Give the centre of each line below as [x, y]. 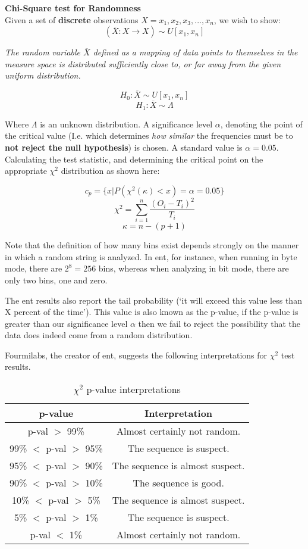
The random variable [43, 52]
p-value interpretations [133, 389]
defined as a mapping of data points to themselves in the [195, 52]
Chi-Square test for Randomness [73, 8]
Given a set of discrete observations [72, 19]
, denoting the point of [261, 124]
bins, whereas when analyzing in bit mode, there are [194, 268]
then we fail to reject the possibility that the [219, 323]
